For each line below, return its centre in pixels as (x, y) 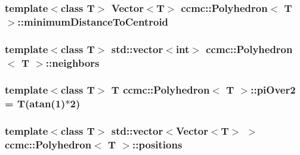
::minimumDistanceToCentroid (93, 21)
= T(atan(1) (35, 103)
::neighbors (72, 62)
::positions (157, 145)
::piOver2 (273, 90)
